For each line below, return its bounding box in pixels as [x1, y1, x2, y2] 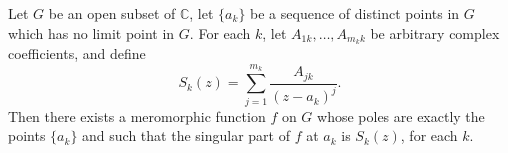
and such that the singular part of [82, 125, 290, 146]
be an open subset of [48, 3, 176, 23]
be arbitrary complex [370, 22, 500, 43]
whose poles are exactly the [317, 105, 485, 126]
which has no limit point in [8, 22, 175, 43]
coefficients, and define [8, 43, 146, 64]
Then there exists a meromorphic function [8, 105, 266, 126]
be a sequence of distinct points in [250, 3, 460, 23]
